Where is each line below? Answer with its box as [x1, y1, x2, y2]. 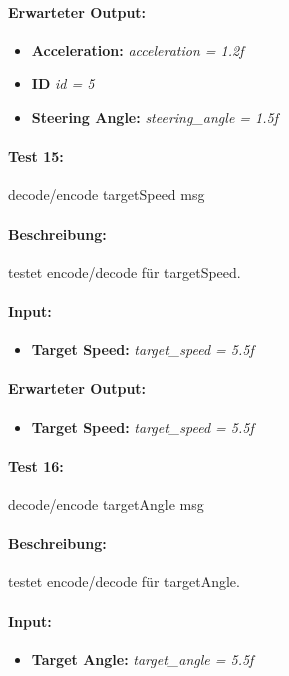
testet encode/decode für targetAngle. [8, 571, 240, 592]
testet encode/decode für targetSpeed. [8, 261, 241, 282]
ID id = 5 [31, 73, 95, 94]
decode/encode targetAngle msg [8, 493, 204, 514]
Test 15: [8, 146, 64, 167]
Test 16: [8, 455, 64, 476]
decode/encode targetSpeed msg [8, 184, 205, 205]
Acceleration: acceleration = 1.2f [31, 39, 244, 60]
